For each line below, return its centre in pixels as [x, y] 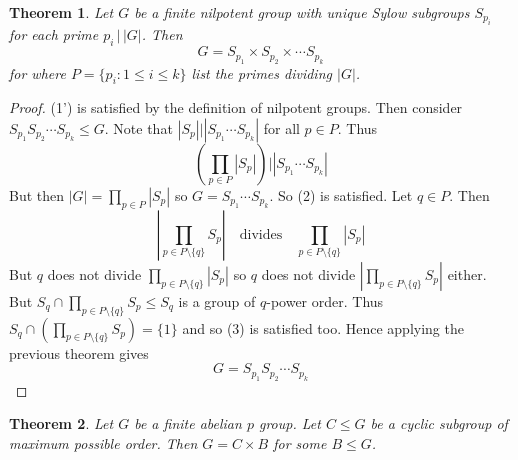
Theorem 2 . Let [61, 423]
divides [261, 234]
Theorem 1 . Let [61, 12]
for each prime [54, 34]
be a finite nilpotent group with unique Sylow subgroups [302, 12]
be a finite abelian [188, 423]
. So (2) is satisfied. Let [341, 195]
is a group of [217, 300]
